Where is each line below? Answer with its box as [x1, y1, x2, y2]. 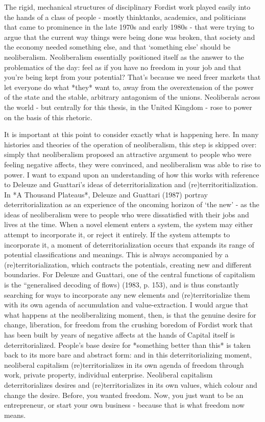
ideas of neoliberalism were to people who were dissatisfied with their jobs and [4, 209, 249, 219]
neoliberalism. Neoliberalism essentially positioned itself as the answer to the [4, 51, 244, 62]
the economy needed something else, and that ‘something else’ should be [4, 41, 231, 52]
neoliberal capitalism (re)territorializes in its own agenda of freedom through [4, 359, 244, 370]
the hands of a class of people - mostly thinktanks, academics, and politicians [4, 11, 246, 22]
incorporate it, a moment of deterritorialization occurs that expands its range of [4, 239, 254, 250]
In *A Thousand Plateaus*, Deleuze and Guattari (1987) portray [4, 189, 208, 199]
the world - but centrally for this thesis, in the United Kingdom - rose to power [4, 101, 252, 112]
